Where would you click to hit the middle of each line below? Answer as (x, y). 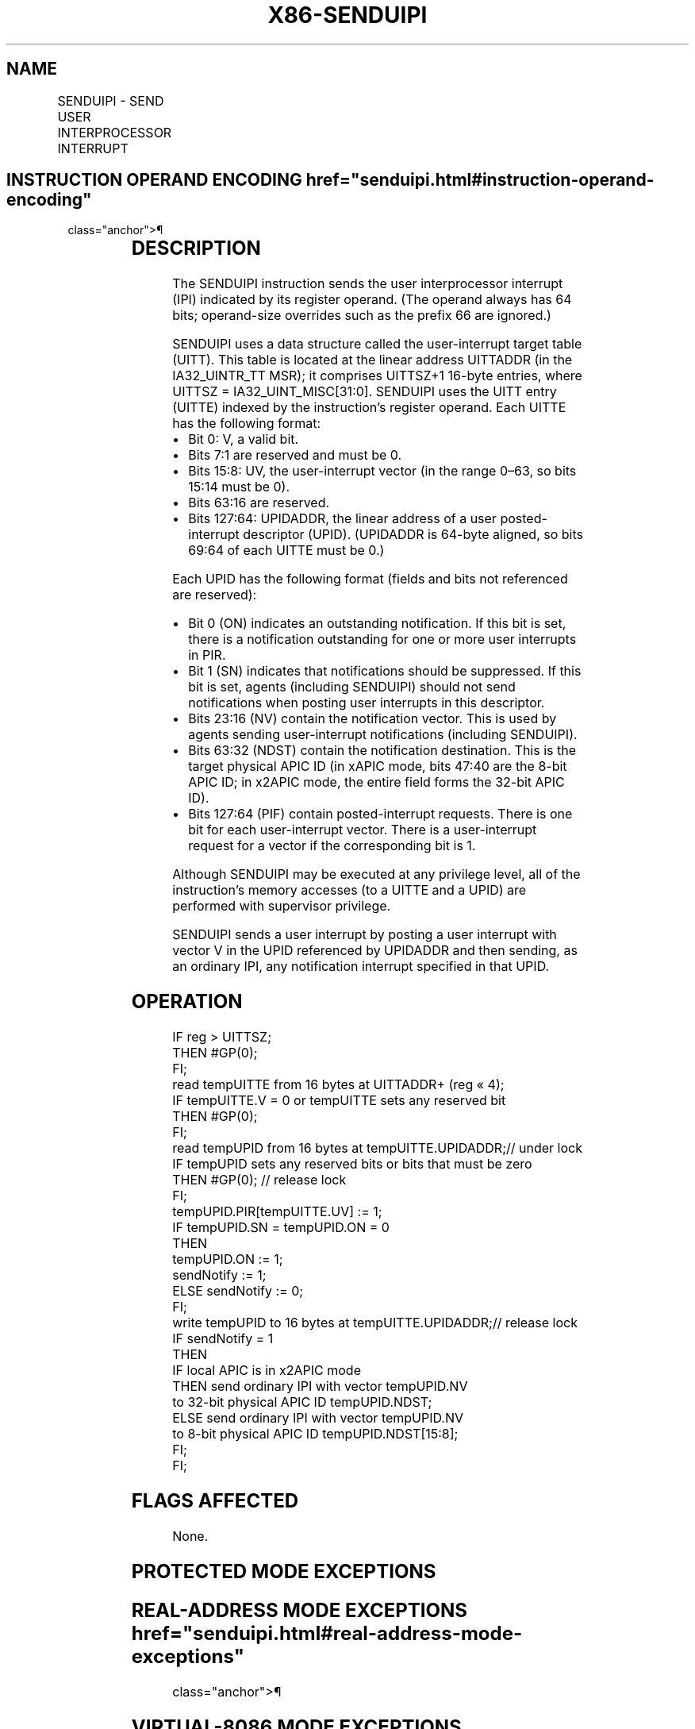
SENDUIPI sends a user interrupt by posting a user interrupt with (365, 935)
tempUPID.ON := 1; (228, 1259)
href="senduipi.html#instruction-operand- (480, 180)
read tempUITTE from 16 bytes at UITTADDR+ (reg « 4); (338, 1085)
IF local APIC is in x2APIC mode (267, 1371)
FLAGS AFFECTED (215, 1501)
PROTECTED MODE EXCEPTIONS (284, 1571)
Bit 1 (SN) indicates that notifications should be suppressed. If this (385, 671)
